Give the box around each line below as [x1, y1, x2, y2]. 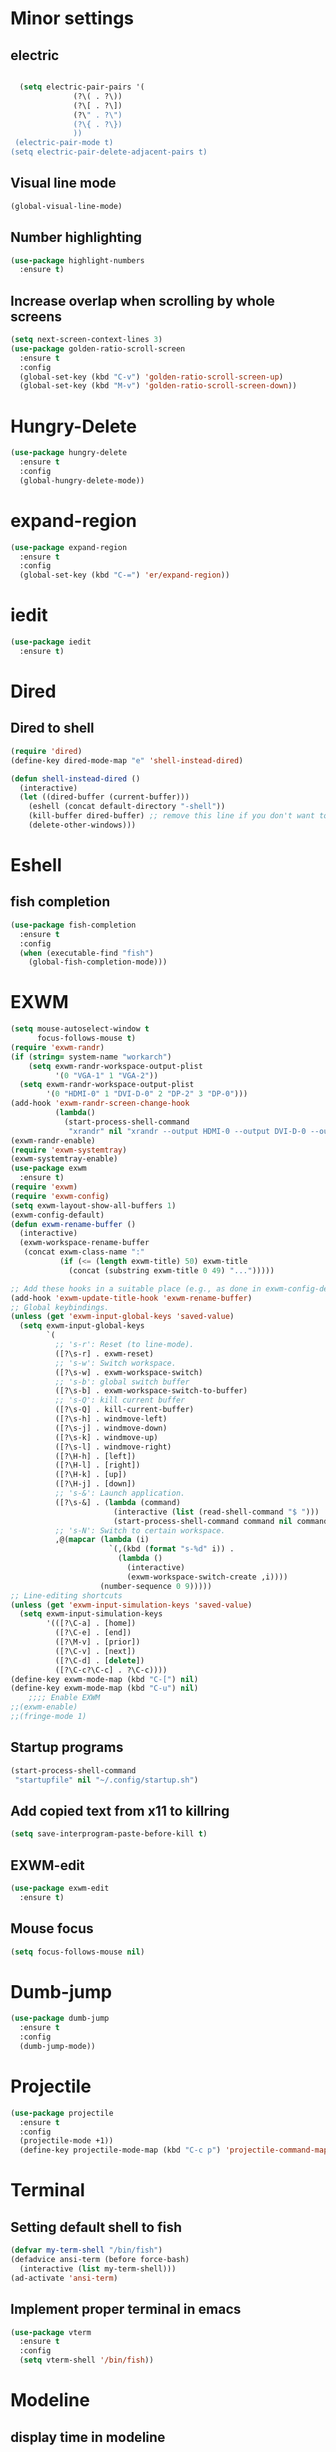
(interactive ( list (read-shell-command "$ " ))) [113, 1507, 320, 1517]
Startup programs [10, 1739, 124, 1756]
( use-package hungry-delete [10, 448, 128, 458]
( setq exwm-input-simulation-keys [19, 1609, 163, 1619]
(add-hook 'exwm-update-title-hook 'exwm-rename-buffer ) [10, 1293, 253, 1303]
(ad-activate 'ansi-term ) [10, 2273, 118, 2283]
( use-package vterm [10, 2327, 92, 2337]
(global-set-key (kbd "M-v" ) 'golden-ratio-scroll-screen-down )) [19, 381, 298, 391]
